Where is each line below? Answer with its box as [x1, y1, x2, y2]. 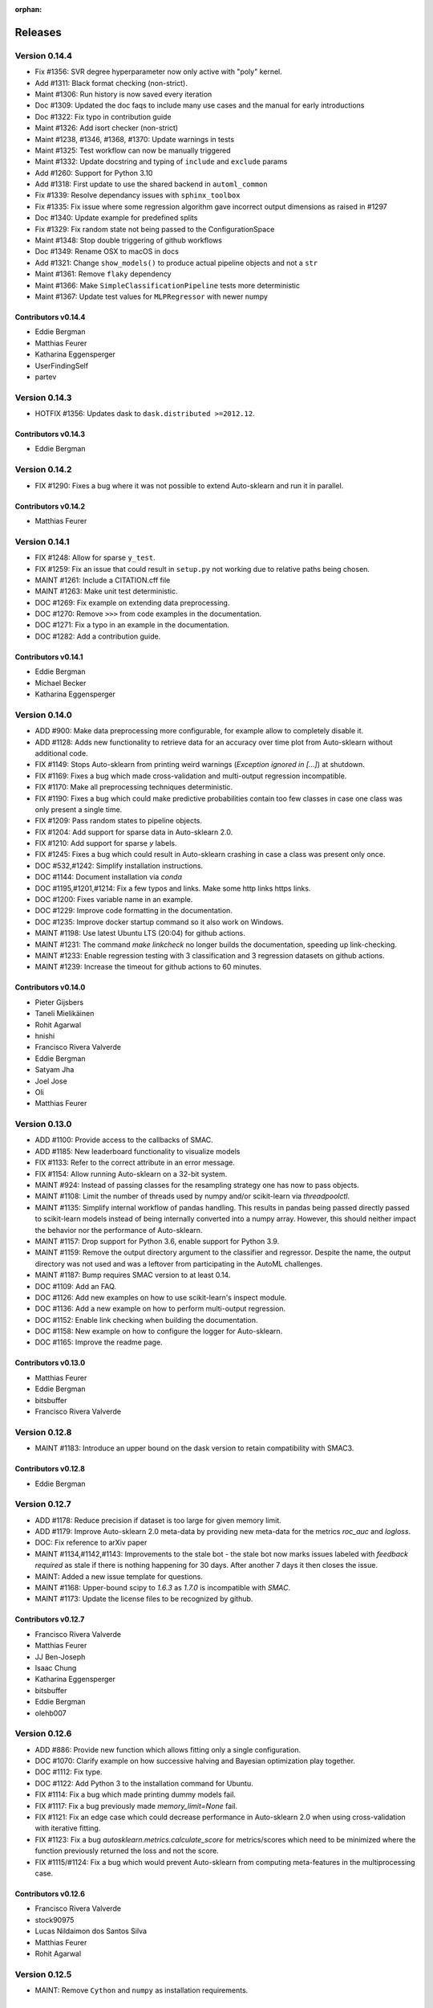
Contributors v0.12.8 [14, 1464, 86, 1474]
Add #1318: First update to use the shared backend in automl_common [34, 179, 268, 189]
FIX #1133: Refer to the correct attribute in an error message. [34, 1157, 236, 1168]
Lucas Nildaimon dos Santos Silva [34, 1926, 148, 1936]
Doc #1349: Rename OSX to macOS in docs [34, 247, 180, 256]
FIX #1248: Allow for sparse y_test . [34, 553, 156, 562]
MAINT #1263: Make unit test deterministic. [34, 586, 178, 596]
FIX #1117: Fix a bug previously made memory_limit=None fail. [34, 1801, 238, 1810]
